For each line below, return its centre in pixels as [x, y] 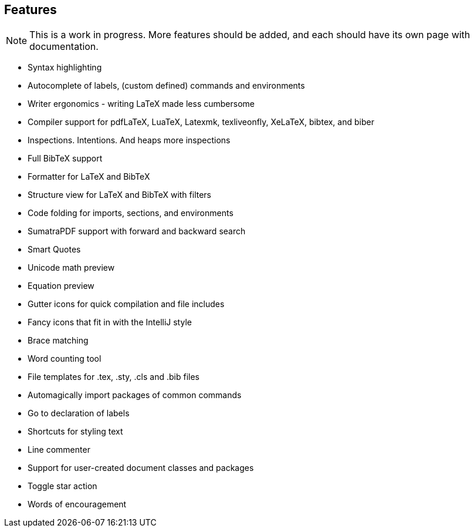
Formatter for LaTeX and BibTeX [89, 177]
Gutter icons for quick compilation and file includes [126, 304]
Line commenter [59, 450]
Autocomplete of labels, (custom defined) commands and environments [166, 86]
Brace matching [58, 341]
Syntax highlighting [65, 68]
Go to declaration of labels [79, 413]
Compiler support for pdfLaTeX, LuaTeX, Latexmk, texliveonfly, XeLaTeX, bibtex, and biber [201, 122]
